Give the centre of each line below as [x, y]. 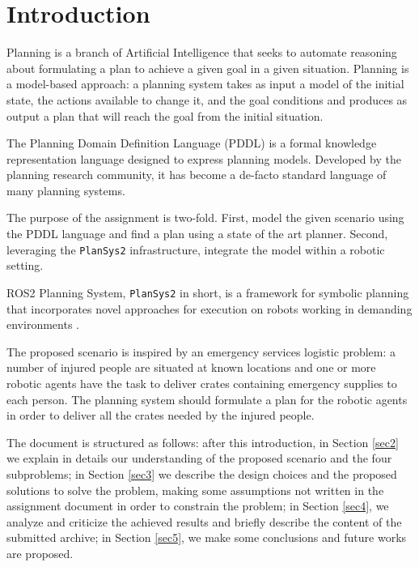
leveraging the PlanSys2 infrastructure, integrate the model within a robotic [196, 249]
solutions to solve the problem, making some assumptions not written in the [195, 490]
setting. [25, 265]
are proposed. [40, 553]
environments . [43, 324]
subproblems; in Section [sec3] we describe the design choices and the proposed [202, 473]
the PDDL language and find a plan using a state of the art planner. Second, [197, 234]
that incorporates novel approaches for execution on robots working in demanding [209, 308]
